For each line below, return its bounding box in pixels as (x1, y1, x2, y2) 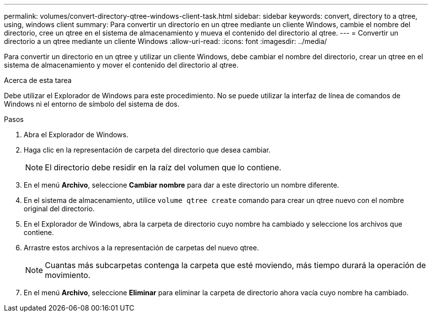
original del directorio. (24, 204, 95, 213)
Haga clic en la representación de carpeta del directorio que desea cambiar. (24, 146, 271, 154)
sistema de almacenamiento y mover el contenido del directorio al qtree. (4, 61, 239, 69)
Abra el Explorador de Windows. (24, 130, 129, 139)
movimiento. (45, 270, 91, 280)
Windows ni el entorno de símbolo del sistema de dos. (4, 100, 180, 108)
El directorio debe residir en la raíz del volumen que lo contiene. (45, 162, 282, 172)
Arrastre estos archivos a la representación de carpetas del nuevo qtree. (24, 243, 259, 252)
